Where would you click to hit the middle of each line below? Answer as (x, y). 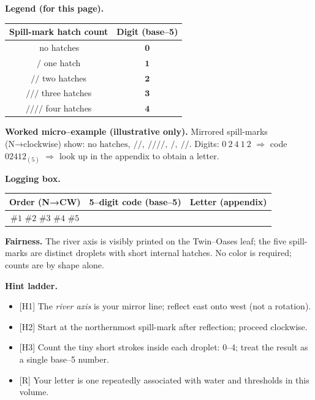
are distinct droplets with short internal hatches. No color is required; (161, 253)
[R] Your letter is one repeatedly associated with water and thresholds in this (164, 379)
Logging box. (33, 178)
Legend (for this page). (55, 8)
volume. (34, 392)
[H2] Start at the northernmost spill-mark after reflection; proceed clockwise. (163, 326)
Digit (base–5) (147, 32)
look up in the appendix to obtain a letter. (139, 155)
